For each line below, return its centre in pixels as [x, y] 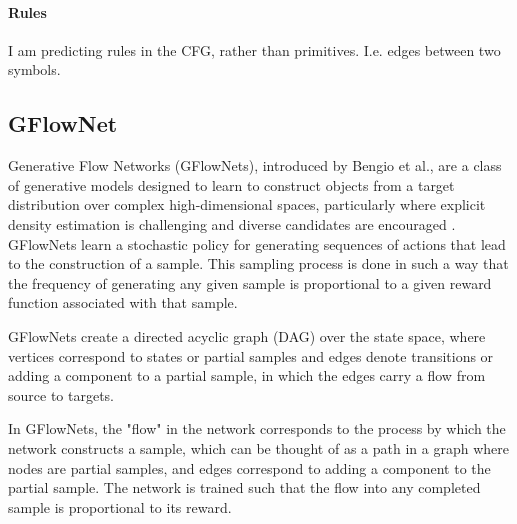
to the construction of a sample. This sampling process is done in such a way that [258, 263]
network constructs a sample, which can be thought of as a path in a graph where [258, 447]
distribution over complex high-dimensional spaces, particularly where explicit [247, 204]
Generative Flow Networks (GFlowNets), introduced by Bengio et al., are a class [255, 165]
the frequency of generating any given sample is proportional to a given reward [250, 282]
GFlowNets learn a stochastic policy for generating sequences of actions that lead [257, 243]
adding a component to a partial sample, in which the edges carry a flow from [247, 375]
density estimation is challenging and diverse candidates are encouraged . [232, 223]
